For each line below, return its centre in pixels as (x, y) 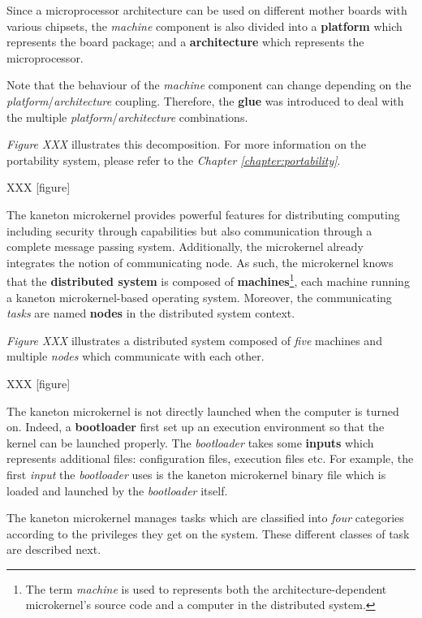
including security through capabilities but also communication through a (189, 230)
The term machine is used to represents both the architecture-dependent (206, 588)
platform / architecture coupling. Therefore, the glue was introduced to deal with (205, 100)
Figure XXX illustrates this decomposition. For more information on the (187, 144)
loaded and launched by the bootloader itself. (117, 490)
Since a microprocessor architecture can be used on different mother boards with (207, 10)
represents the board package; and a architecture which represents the (185, 42)
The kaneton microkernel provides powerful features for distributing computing (203, 214)
